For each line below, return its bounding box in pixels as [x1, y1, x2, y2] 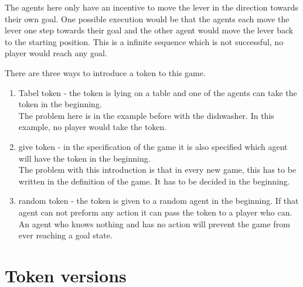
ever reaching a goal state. [18, 229, 113, 241]
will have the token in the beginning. [18, 152, 151, 164]
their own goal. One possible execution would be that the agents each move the [5, 12, 290, 25]
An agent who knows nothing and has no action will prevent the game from [18, 217, 290, 230]
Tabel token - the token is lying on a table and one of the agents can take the [18, 86, 297, 98]
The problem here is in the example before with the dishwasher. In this [18, 109, 274, 121]
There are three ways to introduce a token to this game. [5, 66, 206, 78]
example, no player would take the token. [18, 121, 167, 133]
